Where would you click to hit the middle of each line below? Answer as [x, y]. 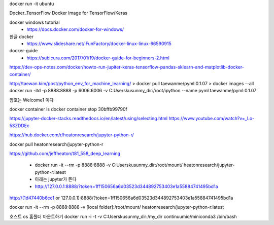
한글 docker [22, 36]
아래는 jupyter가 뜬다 [56, 179]
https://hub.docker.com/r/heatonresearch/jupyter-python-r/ [72, 135]
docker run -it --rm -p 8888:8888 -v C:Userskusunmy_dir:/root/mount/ [109, 165]
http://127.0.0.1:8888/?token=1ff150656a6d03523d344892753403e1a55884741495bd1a [126, 186]
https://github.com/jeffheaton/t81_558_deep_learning [65, 154]
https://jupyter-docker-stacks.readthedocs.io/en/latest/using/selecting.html [88, 119]
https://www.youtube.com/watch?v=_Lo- [211, 119]
